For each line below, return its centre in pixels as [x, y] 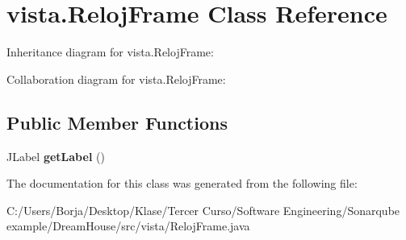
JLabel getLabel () [56, 156]
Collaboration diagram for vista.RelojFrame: [116, 79]
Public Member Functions [117, 122]
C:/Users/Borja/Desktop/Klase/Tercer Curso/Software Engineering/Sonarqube [203, 210]
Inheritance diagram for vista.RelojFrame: [110, 52]
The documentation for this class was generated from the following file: [182, 183]
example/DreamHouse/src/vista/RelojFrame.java [128, 226]
